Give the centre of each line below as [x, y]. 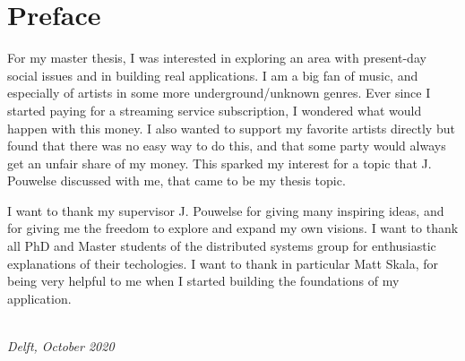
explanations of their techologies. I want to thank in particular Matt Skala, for [223, 263]
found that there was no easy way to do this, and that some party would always [227, 146]
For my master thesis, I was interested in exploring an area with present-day [217, 58]
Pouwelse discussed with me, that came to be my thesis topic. [177, 180]
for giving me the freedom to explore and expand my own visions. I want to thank [233, 228]
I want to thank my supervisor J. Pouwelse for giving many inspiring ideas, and [226, 210]
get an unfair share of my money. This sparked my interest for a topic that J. [220, 163]
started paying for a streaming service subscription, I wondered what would [215, 110]
